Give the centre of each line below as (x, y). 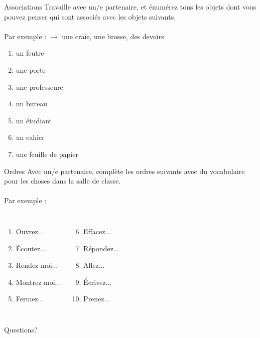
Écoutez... (31, 248)
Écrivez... (98, 282)
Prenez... (97, 299)
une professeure (39, 87)
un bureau (32, 104)
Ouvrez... (30, 231)
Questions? (21, 329)
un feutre (30, 53)
